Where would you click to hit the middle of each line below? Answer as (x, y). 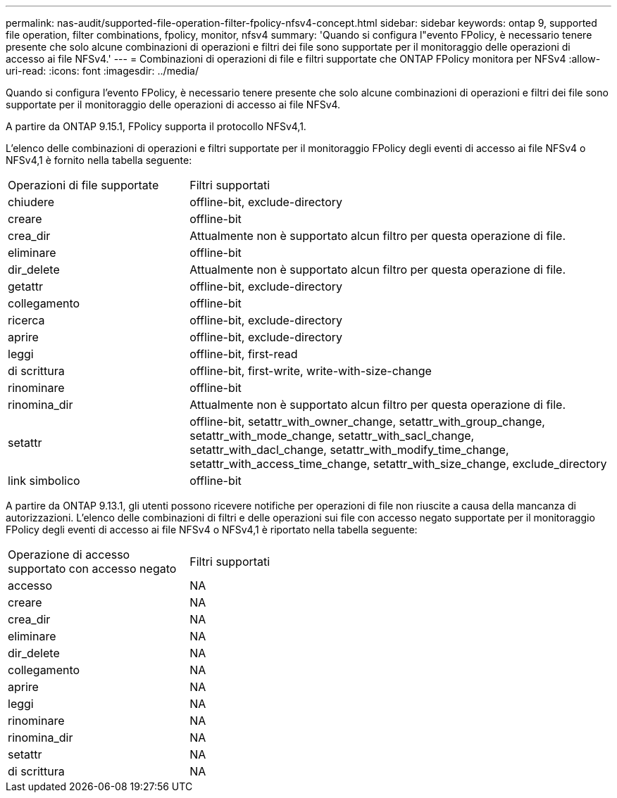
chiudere (31, 202)
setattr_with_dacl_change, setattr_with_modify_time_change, (349, 450)
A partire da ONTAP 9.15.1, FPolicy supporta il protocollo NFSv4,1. (156, 126)
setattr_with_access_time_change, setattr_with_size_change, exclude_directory (398, 464)
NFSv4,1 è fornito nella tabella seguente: (99, 160)
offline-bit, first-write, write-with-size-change (311, 371)
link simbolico (44, 481)
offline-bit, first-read (244, 354)
